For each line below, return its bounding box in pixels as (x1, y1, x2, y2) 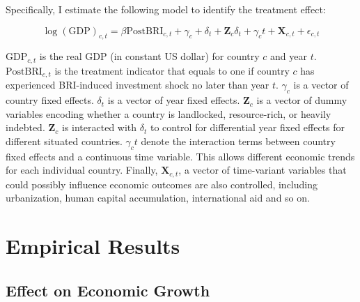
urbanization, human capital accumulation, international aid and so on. (6, 190, 310, 205)
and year (270, 49, 308, 63)
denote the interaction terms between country (141, 133, 336, 148)
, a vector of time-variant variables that (178, 163, 347, 177)
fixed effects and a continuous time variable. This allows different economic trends (6, 149, 355, 163)
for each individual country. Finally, (6, 163, 158, 177)
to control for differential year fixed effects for (150, 120, 345, 135)
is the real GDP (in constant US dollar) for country (39, 49, 260, 63)
